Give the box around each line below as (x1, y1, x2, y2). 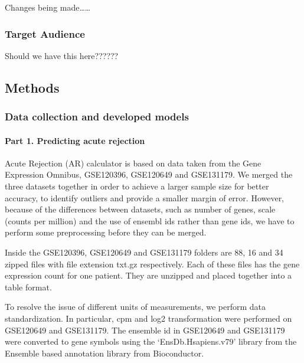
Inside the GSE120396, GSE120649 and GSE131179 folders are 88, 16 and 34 (5, 246, 283, 258)
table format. (5, 280, 52, 293)
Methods (5, 78, 60, 96)
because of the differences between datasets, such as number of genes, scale (5, 203, 276, 215)
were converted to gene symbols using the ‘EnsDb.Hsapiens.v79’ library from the (5, 335, 297, 348)
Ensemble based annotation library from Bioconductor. (5, 346, 204, 359)
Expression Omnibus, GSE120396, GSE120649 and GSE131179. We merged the (5, 168, 293, 181)
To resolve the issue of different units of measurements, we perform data (5, 300, 266, 313)
